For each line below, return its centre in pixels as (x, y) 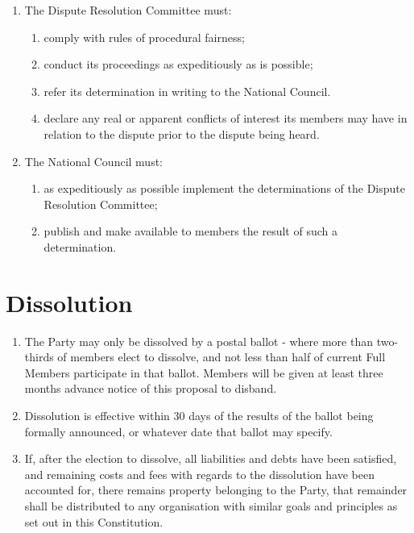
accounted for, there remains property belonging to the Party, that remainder (216, 490)
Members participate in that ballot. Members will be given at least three (204, 372)
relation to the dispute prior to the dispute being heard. (182, 133)
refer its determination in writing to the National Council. (187, 91)
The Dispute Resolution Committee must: (128, 10)
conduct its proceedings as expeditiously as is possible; (178, 64)
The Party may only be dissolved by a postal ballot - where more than (199, 341)
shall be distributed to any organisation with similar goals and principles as (211, 506)
